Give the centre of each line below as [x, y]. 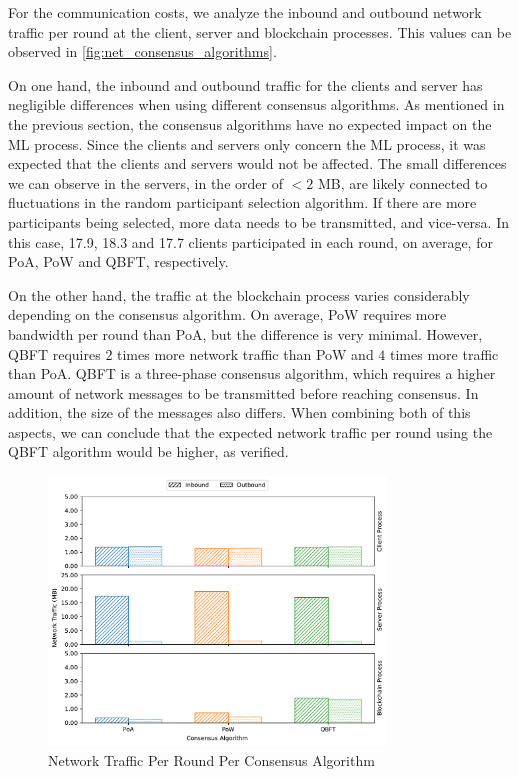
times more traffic [444, 353]
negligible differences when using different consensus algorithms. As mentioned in [256, 104]
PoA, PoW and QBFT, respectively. [118, 261]
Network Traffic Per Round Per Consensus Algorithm [211, 759]
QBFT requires [54, 353]
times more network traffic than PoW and [245, 353]
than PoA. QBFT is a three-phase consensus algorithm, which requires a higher [252, 373]
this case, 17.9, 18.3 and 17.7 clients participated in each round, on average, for [250, 241]
